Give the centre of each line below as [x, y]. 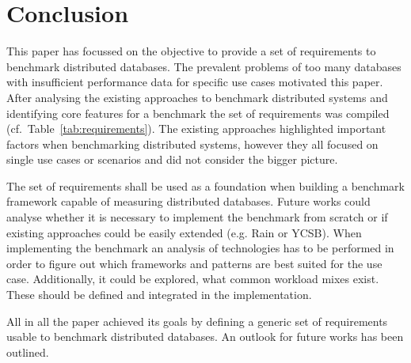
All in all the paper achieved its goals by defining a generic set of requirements [197, 321]
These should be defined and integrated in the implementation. [159, 295]
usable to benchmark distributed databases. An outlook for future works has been [205, 337]
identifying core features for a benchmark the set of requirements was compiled [198, 113]
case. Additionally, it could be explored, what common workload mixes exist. [193, 279]
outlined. [28, 352]
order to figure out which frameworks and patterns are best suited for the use [194, 263]
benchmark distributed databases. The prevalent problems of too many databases [204, 66]
